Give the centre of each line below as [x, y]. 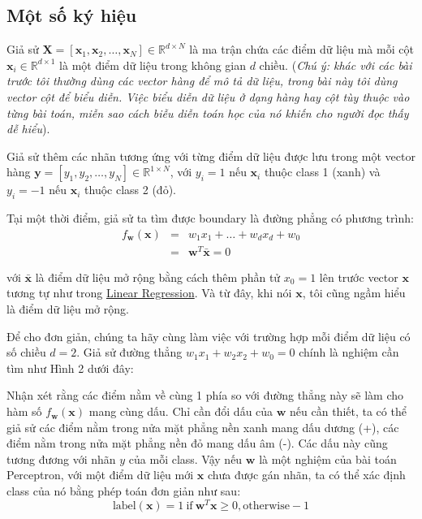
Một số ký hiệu [72, 15]
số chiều [26, 352]
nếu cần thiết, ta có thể [348, 411]
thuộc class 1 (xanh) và [322, 172]
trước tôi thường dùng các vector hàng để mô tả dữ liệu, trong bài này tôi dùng [202, 81]
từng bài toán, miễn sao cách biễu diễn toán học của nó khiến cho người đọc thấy [208, 112]
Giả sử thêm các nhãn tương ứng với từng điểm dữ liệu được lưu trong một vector [211, 156]
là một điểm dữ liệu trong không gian [153, 65]
